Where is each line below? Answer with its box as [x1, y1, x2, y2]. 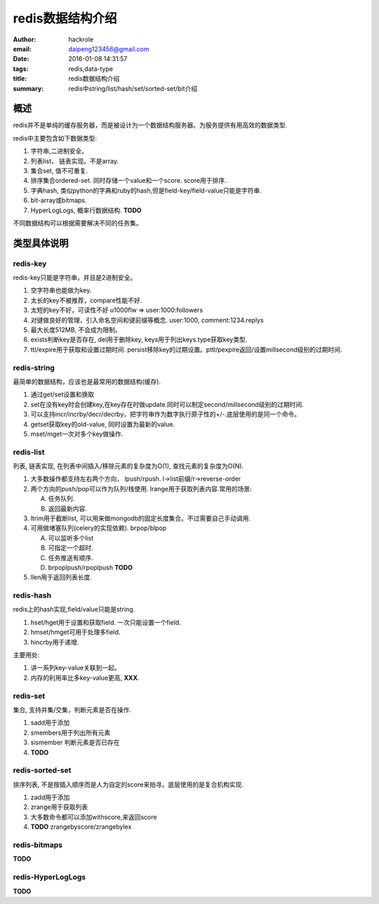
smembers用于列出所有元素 [30, 728, 111, 737]
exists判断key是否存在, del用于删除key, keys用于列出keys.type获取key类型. [30, 335, 248, 344]
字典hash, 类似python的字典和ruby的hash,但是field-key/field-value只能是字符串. [30, 186, 262, 195]
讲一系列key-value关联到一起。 [30, 664, 121, 672]
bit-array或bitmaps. [30, 196, 87, 205]
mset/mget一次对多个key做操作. [30, 430, 124, 438]
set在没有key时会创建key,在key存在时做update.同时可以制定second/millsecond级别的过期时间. [30, 400, 304, 408]
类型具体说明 [13, 237, 69, 249]
